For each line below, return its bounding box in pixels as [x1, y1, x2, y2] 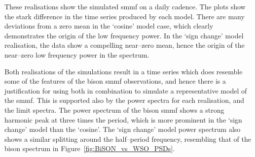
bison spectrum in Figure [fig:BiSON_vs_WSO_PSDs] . [4, 143, 175, 154]
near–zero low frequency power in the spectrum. [4, 49, 149, 60]
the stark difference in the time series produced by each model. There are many [4, 11, 245, 21]
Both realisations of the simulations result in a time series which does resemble [4, 66, 243, 76]
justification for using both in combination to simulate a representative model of [4, 85, 247, 95]
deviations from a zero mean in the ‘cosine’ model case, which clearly [4, 21, 214, 31]
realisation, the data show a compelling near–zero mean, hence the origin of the [4, 40, 245, 50]
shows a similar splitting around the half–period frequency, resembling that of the [4, 133, 251, 144]
